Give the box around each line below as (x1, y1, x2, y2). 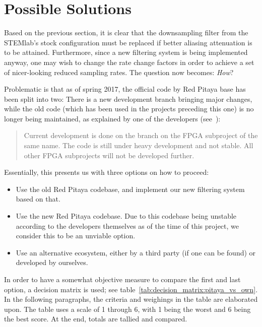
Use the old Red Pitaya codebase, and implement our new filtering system (16, 183, 245, 194)
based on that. (16, 193, 60, 204)
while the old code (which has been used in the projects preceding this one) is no (4, 103, 254, 114)
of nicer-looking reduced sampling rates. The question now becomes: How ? (4, 67, 234, 77)
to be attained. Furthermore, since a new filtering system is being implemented (4, 47, 248, 57)
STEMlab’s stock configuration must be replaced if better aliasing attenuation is (4, 37, 252, 47)
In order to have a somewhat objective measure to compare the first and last (4, 274, 241, 284)
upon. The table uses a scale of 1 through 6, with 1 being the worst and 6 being (4, 303, 251, 314)
